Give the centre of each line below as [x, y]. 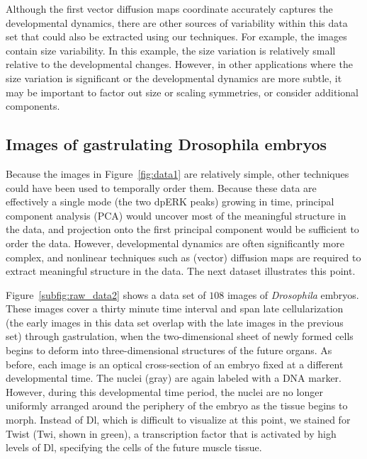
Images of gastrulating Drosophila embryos [166, 144]
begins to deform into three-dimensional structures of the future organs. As [169, 350]
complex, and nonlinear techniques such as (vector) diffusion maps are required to [183, 257]
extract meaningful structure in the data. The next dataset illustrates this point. [181, 271]
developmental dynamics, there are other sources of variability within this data [177, 22]
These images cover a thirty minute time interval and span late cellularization [175, 308]
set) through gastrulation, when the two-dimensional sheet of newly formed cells [180, 336]
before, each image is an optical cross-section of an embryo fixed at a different [175, 364]
